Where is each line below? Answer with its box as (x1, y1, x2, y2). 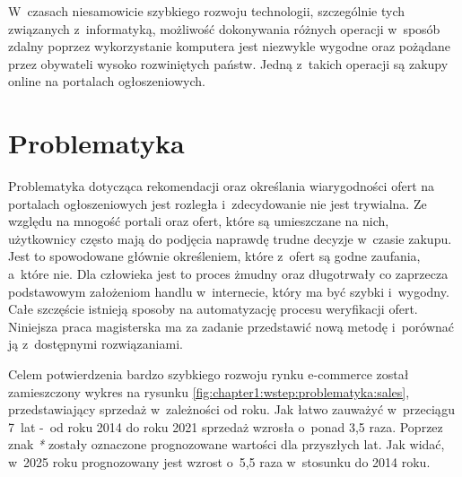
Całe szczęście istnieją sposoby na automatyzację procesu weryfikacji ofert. (8, 299, 418, 318)
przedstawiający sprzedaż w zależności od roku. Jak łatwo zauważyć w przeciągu (8, 400, 455, 419)
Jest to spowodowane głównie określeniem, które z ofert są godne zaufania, (8, 247, 421, 265)
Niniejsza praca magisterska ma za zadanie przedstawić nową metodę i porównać (8, 317, 455, 335)
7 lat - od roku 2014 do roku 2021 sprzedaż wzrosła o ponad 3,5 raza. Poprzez (8, 417, 443, 436)
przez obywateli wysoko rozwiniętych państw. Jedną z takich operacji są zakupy (8, 54, 449, 73)
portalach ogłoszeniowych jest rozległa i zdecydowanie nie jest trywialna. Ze (8, 194, 427, 212)
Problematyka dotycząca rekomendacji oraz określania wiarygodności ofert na (8, 177, 435, 195)
